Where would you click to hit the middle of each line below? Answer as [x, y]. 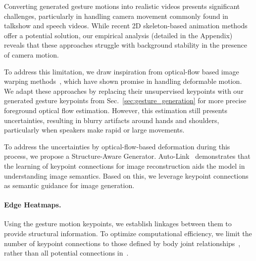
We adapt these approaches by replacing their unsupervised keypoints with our [124, 91]
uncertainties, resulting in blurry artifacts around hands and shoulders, [112, 120]
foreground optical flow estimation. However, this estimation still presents [116, 110]
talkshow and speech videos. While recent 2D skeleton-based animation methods [126, 26]
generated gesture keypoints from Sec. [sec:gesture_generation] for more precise [125, 100]
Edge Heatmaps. [33, 205]
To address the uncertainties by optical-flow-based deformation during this [117, 146]
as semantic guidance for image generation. [69, 185]
